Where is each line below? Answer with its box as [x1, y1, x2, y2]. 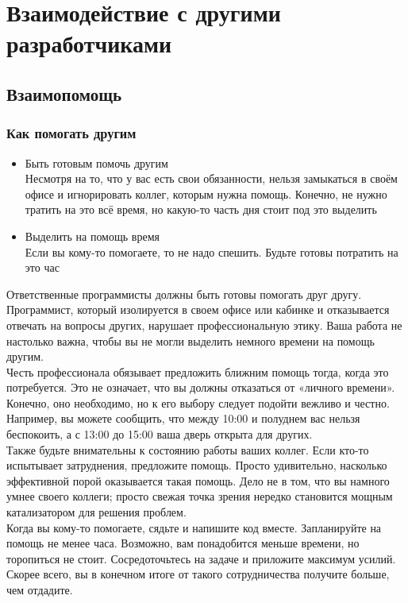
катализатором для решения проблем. [6, 504, 187, 520]
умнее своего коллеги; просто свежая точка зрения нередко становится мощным [6, 488, 393, 504]
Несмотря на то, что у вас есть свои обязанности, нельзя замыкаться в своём [25, 170, 398, 187]
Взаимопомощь [6, 81, 122, 106]
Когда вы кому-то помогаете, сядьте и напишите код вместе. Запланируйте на [6, 519, 382, 535]
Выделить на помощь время [25, 227, 160, 244]
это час [25, 259, 60, 276]
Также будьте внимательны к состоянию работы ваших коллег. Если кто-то [6, 441, 369, 458]
